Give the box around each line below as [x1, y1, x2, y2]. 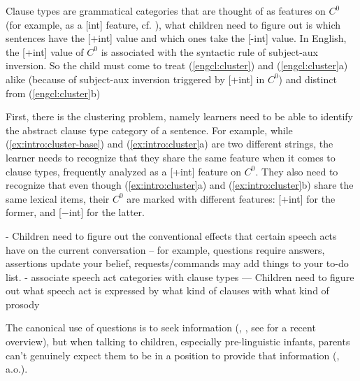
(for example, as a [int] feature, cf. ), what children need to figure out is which [6, 17, 341, 31]
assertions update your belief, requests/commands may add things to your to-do [6, 256, 349, 271]
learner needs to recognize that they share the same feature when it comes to [6, 150, 336, 164]
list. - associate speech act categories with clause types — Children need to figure [6, 269, 354, 284]
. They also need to [255, 164, 338, 178]
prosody [6, 296, 40, 311]
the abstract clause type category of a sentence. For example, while [6, 122, 293, 137]
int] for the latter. [69, 205, 145, 220]
